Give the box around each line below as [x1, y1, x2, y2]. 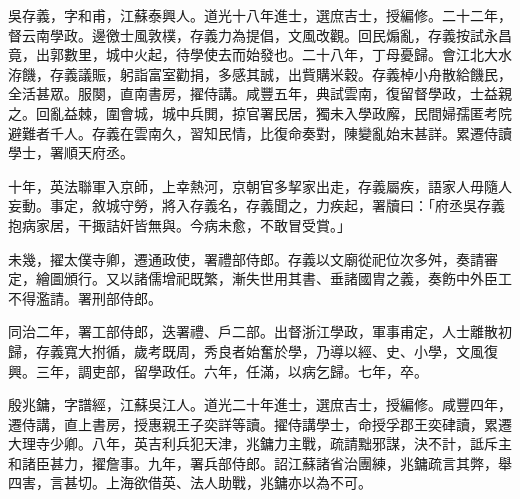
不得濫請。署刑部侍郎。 [8, 287, 162, 308]
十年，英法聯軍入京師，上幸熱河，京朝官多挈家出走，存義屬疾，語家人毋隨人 [8, 175, 512, 196]
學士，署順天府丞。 [8, 142, 134, 163]
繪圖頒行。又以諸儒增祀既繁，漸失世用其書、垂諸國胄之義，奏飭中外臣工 [35, 268, 512, 289]
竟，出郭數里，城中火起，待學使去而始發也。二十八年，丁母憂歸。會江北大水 [8, 44, 512, 65]
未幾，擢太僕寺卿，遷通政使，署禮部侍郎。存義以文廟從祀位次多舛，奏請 [8, 248, 484, 269]
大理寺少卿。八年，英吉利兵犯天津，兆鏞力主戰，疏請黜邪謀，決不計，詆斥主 [8, 433, 512, 454]
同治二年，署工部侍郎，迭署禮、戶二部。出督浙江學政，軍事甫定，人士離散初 [8, 321, 512, 342]
